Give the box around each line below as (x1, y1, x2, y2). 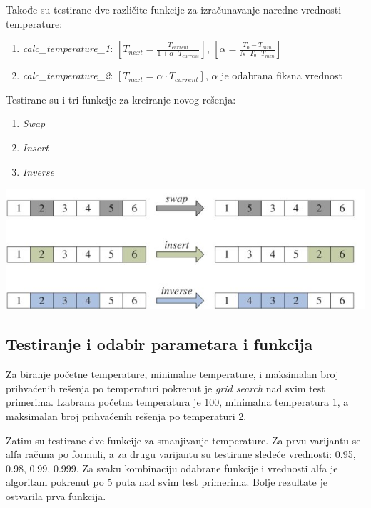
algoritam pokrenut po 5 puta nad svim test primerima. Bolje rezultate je (6, 474, 327, 489)
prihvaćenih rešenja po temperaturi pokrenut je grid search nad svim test (6, 380, 325, 395)
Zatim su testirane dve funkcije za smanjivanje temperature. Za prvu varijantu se (6, 432, 361, 447)
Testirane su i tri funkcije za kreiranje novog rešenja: (6, 91, 236, 106)
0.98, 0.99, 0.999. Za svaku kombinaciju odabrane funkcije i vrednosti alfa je (6, 460, 338, 475)
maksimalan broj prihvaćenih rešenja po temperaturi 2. (6, 409, 247, 424)
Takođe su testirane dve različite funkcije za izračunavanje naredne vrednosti (6, 2, 342, 16)
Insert (22, 139, 49, 154)
